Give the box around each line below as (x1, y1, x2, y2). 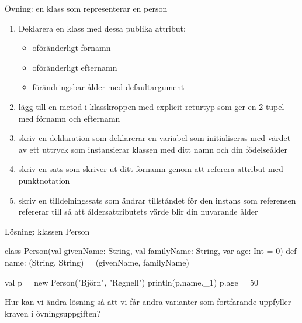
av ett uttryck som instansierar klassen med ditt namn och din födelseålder (18, 143, 288, 155)
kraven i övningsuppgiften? (5, 307, 101, 319)
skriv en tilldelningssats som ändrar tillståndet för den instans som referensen (18, 194, 296, 206)
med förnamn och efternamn (18, 112, 120, 124)
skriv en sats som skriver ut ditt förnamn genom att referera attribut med (18, 163, 283, 175)
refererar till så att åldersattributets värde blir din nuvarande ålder (18, 205, 258, 218)
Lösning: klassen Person (5, 225, 90, 237)
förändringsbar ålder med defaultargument (32, 81, 185, 93)
